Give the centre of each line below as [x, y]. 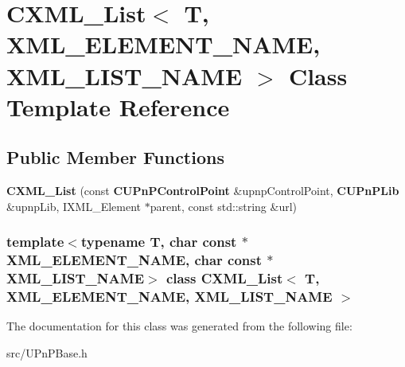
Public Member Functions [115, 157]
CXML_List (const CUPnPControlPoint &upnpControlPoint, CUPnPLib [203, 191]
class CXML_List [224, 278]
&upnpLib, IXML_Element [74, 206]
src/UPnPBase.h [47, 352]
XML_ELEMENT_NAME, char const [134, 260]
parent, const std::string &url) [223, 206]
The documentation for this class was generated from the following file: [179, 326]
